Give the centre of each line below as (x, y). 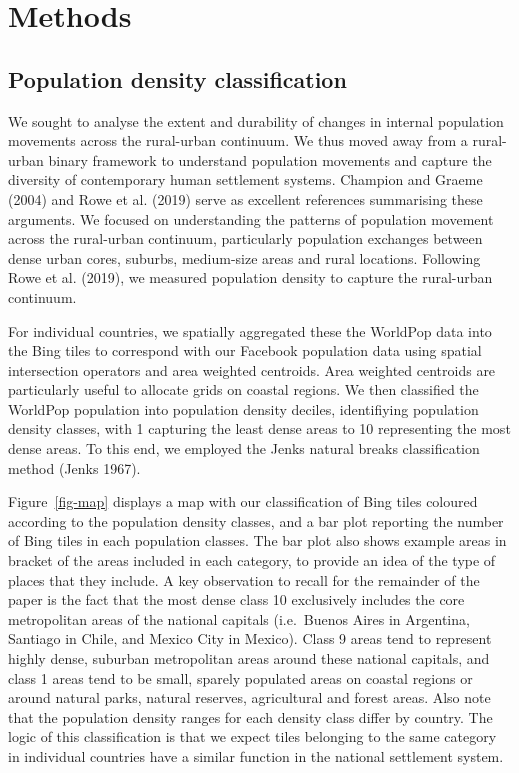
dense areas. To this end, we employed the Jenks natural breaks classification (244, 448)
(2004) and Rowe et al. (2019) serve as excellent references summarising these (245, 198)
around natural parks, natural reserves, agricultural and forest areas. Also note (249, 697)
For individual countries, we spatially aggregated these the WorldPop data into (250, 330)
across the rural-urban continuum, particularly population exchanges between (245, 238)
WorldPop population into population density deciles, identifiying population (243, 408)
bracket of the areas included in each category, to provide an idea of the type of (252, 560)
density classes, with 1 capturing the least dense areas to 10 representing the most (259, 428)
